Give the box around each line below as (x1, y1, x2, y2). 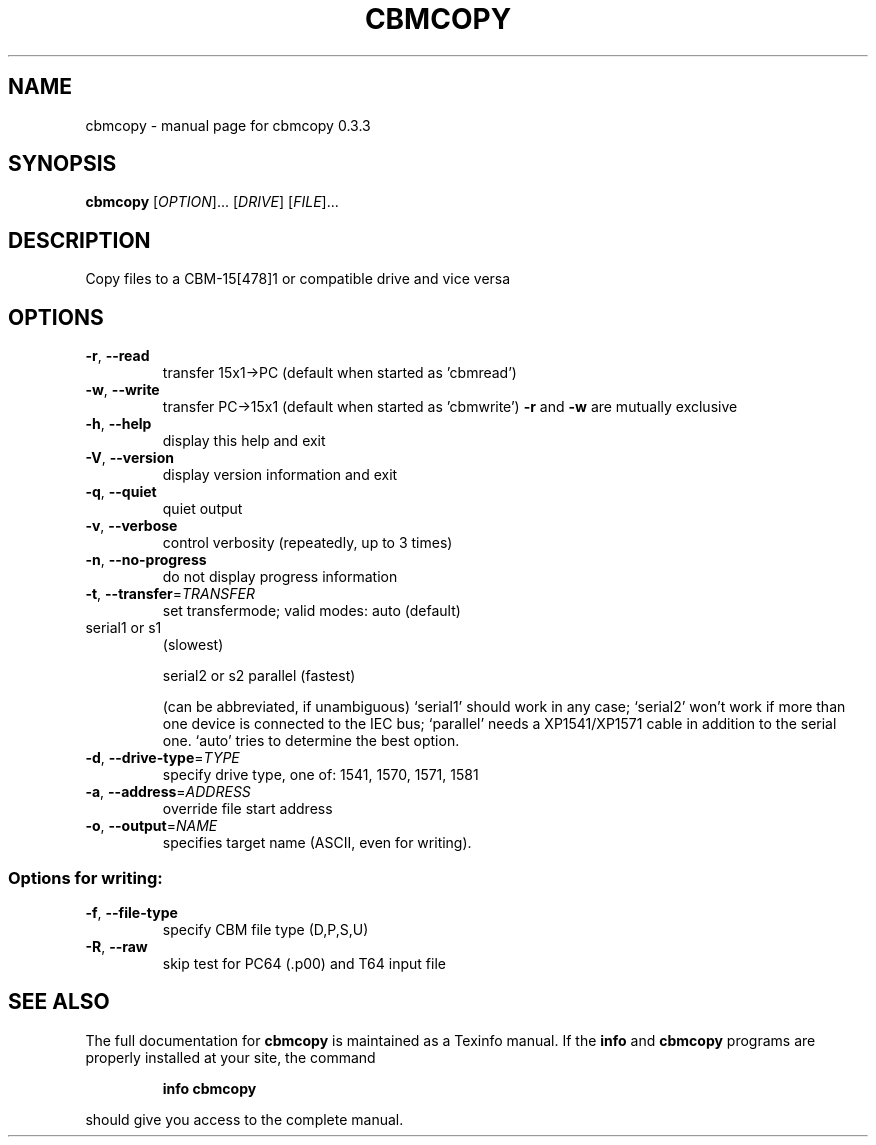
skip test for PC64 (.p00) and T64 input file (162, 954, 446, 972)
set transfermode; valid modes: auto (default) (162, 602, 461, 620)
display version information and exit (162, 466, 398, 484)
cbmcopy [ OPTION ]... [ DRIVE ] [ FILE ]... (85, 193, 339, 211)
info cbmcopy (162, 1079, 257, 1097)
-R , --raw (85, 937, 148, 955)
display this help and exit (162, 432, 326, 450)
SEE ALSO (8, 989, 110, 1015)
